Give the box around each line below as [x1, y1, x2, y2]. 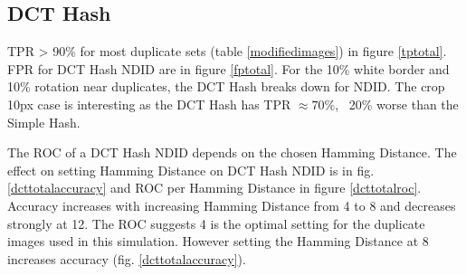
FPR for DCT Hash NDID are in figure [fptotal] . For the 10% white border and [7, 59, 450, 78]
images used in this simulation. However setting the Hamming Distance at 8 [7, 232, 429, 251]
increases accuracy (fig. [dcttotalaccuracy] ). [7, 249, 246, 268]
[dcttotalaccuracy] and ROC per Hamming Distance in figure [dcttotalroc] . [7, 178, 422, 197]
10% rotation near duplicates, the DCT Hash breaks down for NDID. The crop [7, 77, 445, 96]
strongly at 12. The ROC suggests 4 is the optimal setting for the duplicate [7, 213, 425, 232]
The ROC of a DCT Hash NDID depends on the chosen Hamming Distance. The [7, 143, 457, 162]
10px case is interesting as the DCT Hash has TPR [7, 94, 291, 113]
